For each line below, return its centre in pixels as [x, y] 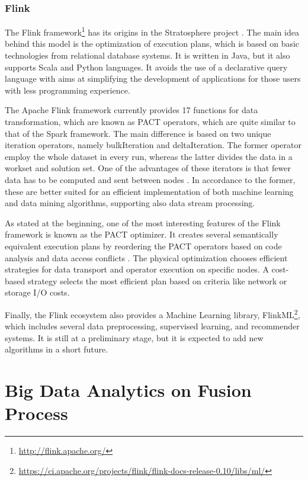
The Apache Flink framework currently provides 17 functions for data [131, 110]
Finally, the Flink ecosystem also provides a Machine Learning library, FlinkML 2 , [153, 313]
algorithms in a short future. [57, 349]
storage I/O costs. [37, 292]
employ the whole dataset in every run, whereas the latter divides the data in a [149, 156]
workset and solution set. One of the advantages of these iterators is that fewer [148, 168]
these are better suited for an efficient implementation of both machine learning [149, 191]
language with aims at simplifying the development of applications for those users [153, 78]
